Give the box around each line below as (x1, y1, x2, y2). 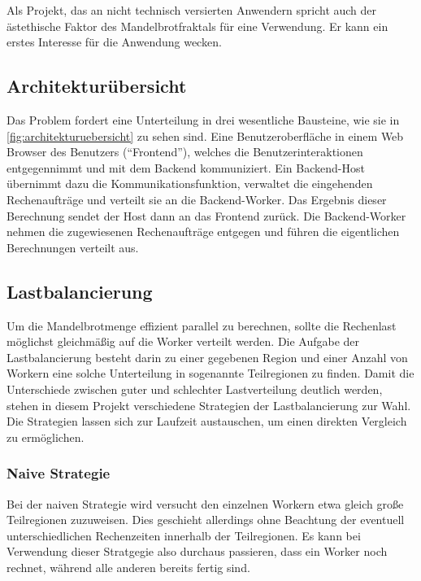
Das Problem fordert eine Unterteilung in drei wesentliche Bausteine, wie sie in (7, 111, 400, 128)
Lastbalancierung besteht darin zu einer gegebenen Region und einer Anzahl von (7, 348, 408, 365)
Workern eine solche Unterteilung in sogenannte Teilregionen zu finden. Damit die (7, 365, 414, 382)
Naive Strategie (7, 463, 111, 483)
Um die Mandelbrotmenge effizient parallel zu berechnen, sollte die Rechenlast (7, 317, 397, 334)
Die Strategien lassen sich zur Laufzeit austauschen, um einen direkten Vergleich (7, 413, 407, 430)
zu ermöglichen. (7, 428, 85, 445)
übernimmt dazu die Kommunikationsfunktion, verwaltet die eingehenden (7, 175, 373, 192)
